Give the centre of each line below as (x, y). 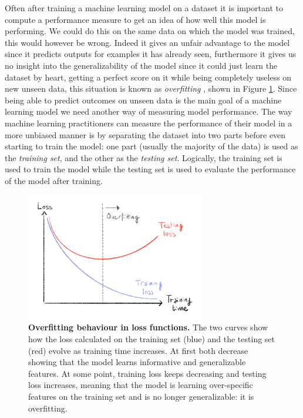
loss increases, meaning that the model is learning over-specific (141, 385)
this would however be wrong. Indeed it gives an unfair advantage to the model (147, 42)
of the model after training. (54, 180)
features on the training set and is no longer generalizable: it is (141, 396)
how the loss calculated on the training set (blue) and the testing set (152, 338)
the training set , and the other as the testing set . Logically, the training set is (144, 157)
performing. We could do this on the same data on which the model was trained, (150, 31)
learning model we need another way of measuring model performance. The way (149, 111)
